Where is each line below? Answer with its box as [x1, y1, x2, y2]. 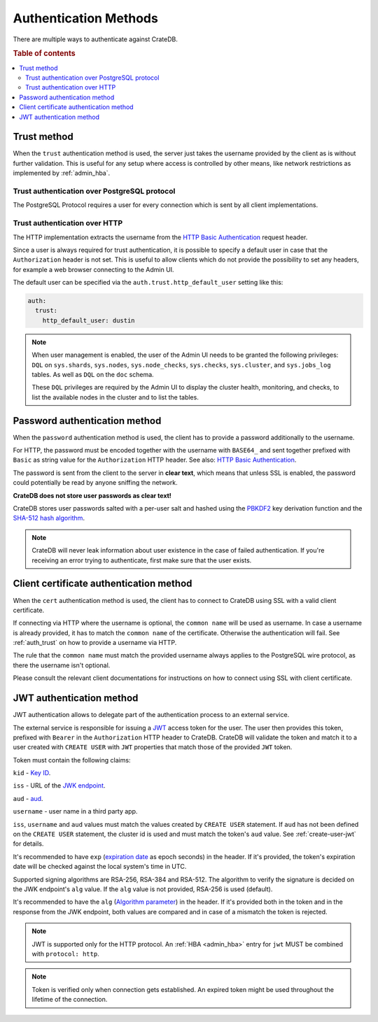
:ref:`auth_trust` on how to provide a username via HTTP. [13, 639, 177, 647]
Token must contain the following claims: [13, 755, 131, 764]
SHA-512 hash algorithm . [13, 514, 85, 523]
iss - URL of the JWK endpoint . [13, 781, 106, 790]
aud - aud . [13, 794, 43, 802]
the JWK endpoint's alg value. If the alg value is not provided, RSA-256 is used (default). [13, 885, 273, 893]
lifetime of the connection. [31, 995, 108, 1004]
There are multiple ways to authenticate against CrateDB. [13, 35, 178, 43]
